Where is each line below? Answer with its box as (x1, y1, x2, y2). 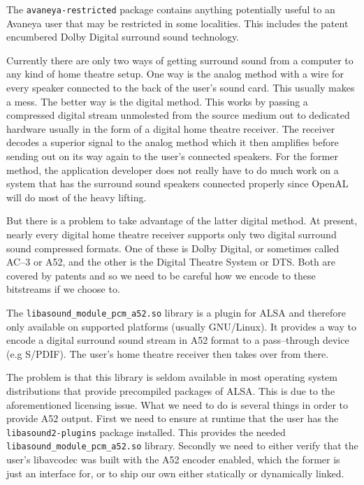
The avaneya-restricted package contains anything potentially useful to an (6, 2, 335, 16)
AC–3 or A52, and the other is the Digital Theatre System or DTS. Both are (6, 254, 336, 269)
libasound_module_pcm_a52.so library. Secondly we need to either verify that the (6, 438, 358, 453)
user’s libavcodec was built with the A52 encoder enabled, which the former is (6, 452, 340, 467)
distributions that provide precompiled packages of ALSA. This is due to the (6, 383, 335, 398)
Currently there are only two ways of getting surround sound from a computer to (6, 52, 354, 67)
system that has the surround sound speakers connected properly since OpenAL (6, 176, 349, 191)
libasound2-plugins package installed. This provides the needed (6, 424, 286, 439)
